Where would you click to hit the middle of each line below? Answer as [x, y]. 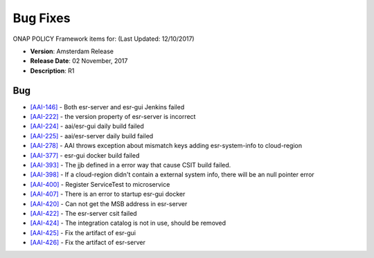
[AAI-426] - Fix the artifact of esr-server [88, 243]
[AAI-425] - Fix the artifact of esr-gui [83, 232]
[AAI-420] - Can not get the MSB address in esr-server [109, 203]
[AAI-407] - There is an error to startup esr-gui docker [108, 194]
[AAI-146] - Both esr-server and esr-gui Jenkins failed [107, 107]
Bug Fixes [42, 18]
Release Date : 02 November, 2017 [79, 61]
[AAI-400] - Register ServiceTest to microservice [100, 184]
